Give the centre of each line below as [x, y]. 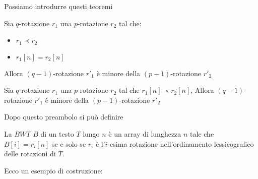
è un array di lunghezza [145, 134]
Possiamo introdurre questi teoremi [58, 6]
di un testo [57, 134]
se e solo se [69, 143]
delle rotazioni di [30, 154]
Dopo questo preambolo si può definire [64, 117]
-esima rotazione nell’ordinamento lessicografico [181, 143]
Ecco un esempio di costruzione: [53, 170]
